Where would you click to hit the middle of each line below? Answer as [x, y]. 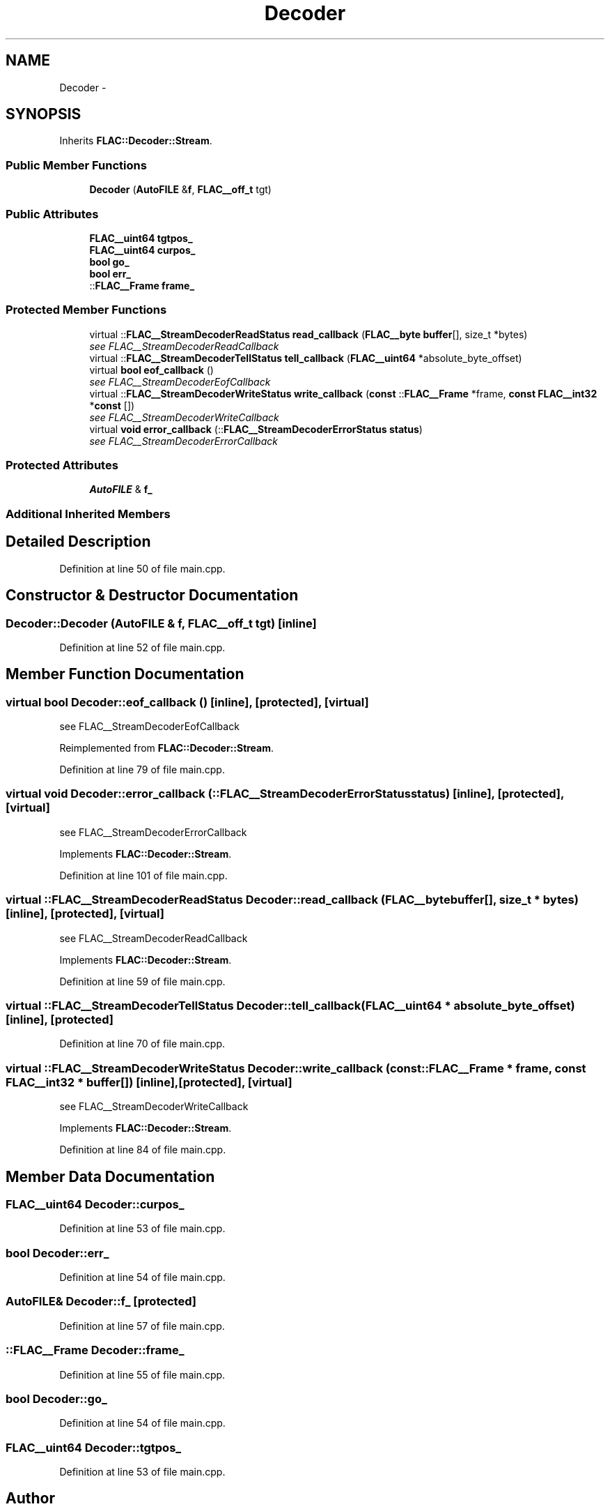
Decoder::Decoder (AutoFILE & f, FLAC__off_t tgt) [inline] [161, 623]
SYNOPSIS [44, 114]
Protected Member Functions [86, 310]
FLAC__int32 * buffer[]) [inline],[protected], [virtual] [149, 1082]
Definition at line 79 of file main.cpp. [142, 770]
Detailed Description [78, 542]
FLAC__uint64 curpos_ [142, 250]
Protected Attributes [62, 465]
